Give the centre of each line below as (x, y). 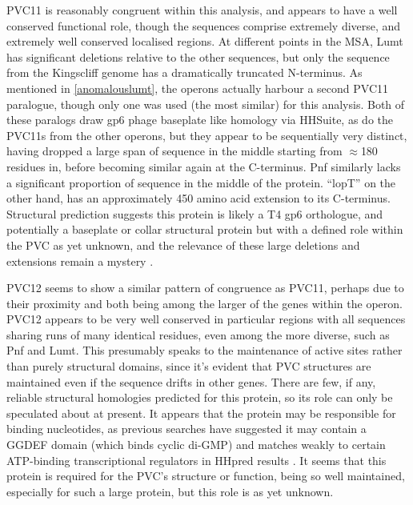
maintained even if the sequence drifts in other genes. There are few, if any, (191, 381)
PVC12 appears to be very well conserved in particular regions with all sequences (206, 319)
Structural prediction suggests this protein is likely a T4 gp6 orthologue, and (195, 213)
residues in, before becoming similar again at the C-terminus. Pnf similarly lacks (204, 166)
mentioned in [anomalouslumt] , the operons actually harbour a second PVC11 (197, 88)
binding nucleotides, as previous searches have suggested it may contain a (186, 429)
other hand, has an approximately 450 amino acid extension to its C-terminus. (198, 198)
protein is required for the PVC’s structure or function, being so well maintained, (206, 476)
